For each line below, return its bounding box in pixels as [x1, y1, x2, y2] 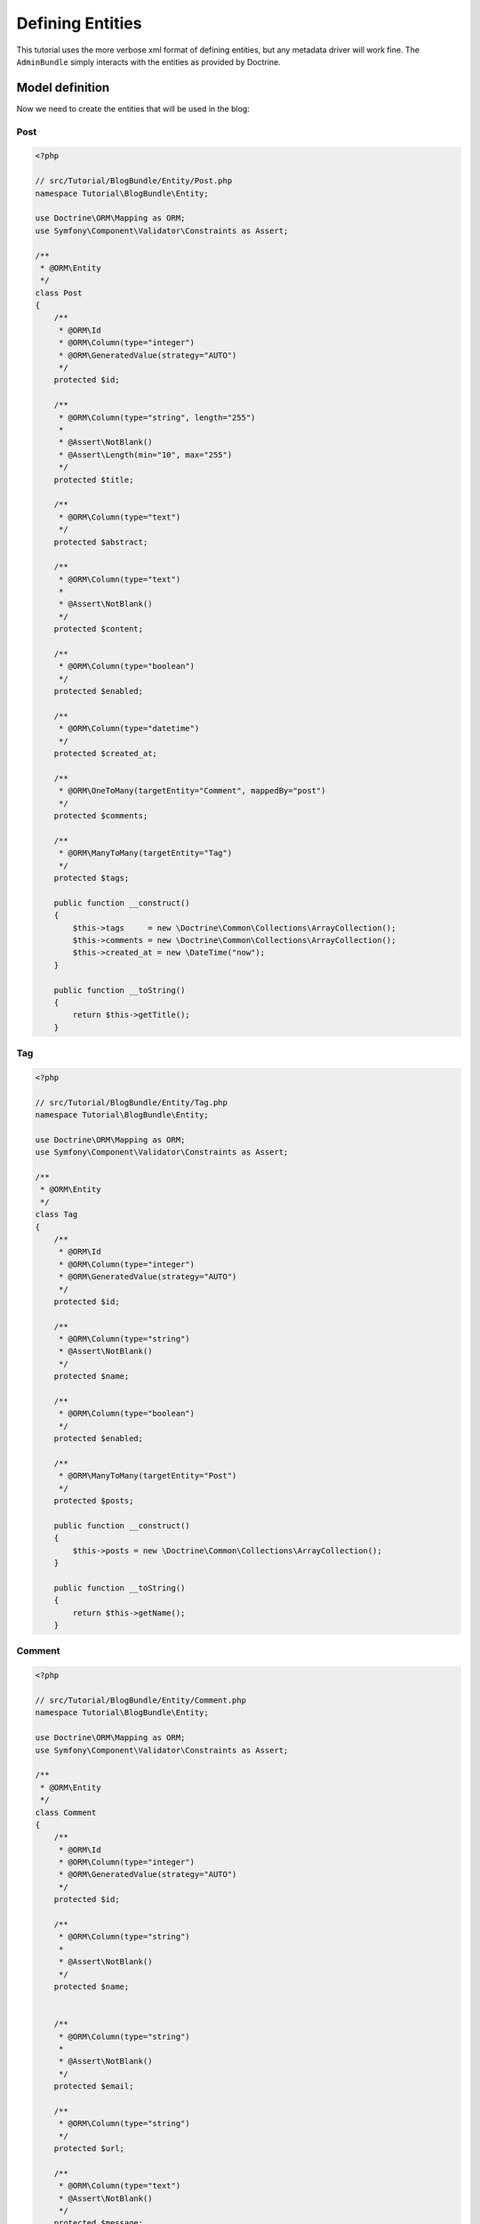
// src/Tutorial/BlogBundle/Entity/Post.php [35, 176, 233, 186]
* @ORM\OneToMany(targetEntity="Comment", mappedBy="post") [58, 786, 326, 796]
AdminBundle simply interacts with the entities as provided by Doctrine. [16, 56, 282, 67]
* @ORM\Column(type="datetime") [58, 723, 200, 734]
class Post [35, 287, 83, 298]
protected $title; [53, 474, 134, 485]
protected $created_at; [53, 748, 157, 759]
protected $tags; [53, 873, 130, 883]
